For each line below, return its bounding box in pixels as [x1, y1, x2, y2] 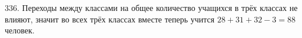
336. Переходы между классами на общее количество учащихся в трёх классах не [5, 2, 298, 13]
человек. [5, 24, 35, 36]
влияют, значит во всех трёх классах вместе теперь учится [5, 13, 215, 25]
